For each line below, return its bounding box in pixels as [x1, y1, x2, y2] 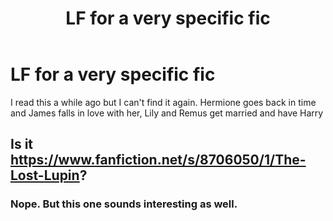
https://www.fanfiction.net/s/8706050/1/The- [10, 152, 307, 169]
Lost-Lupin [10, 167, 80, 184]
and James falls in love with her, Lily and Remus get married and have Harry [10, 107, 324, 119]
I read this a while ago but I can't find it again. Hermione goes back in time [10, 96, 317, 108]
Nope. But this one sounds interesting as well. [10, 197, 238, 211]
